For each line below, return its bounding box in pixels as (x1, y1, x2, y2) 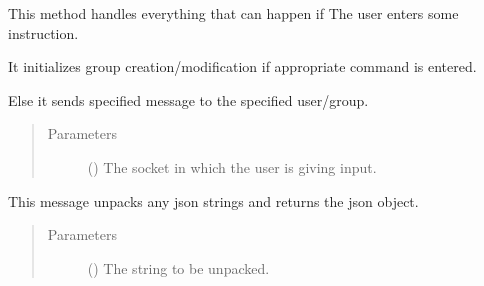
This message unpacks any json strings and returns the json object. (8, 190, 419, 211)
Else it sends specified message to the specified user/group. (8, 89, 369, 110)
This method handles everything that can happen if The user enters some (8, 3, 459, 23)
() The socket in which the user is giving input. (87, 156, 377, 177)
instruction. (8, 22, 79, 43)
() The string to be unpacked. (87, 257, 270, 278)
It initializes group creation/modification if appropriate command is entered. (8, 56, 477, 77)
